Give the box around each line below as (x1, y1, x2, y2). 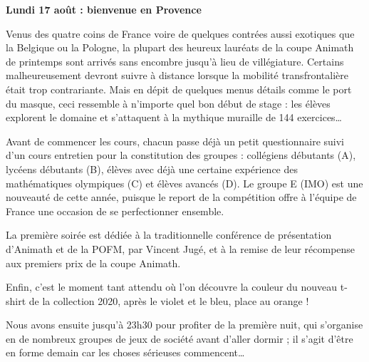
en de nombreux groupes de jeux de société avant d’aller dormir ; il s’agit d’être (6, 331, 353, 346)
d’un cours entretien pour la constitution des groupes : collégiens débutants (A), (6, 148, 356, 162)
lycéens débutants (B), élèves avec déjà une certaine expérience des (6, 161, 298, 176)
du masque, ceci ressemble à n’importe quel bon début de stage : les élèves (6, 95, 331, 110)
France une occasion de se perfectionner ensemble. (6, 203, 224, 218)
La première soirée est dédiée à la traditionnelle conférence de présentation (6, 227, 332, 242)
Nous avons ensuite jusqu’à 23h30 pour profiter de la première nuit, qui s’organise (6, 317, 363, 332)
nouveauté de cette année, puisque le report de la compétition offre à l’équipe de (6, 190, 357, 205)
